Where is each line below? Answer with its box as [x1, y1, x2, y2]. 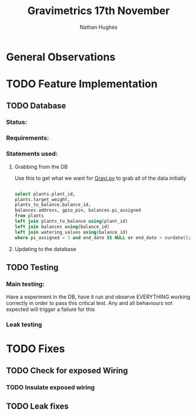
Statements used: [6, 150, 58, 158]
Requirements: [6, 134, 49, 142]
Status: [6, 118, 28, 126]
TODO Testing [6, 262, 59, 272]
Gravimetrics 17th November [27, 4, 170, 18]
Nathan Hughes [79, 24, 118, 31]
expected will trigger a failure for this [6, 306, 95, 313]
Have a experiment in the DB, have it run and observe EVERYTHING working [6, 293, 191, 300]
